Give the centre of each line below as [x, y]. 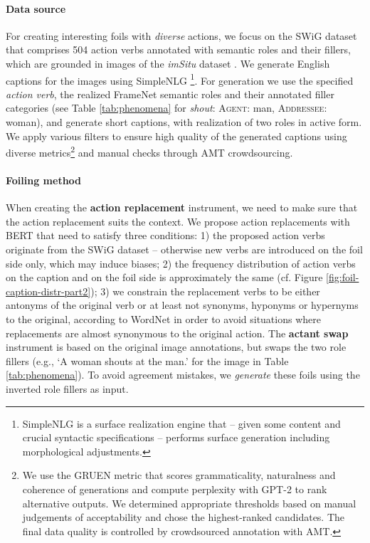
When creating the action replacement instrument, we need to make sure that [182, 207]
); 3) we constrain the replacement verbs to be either [205, 291]
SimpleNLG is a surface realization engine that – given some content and [181, 423]
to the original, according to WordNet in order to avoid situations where [163, 319]
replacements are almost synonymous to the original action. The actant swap [177, 333]
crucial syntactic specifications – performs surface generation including [176, 437]
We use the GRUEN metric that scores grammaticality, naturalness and [179, 475]
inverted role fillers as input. [67, 388]
